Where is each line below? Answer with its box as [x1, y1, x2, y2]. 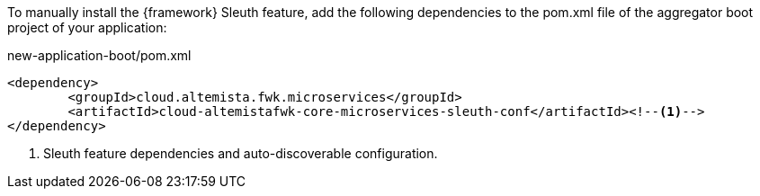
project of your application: [7, 20, 167, 35]
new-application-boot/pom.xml [7, 48, 192, 63]
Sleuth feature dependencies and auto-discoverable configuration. [43, 146, 438, 161]
